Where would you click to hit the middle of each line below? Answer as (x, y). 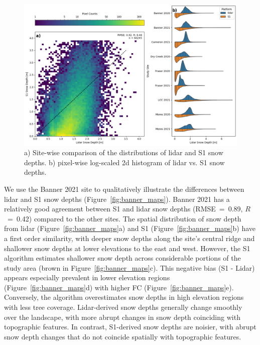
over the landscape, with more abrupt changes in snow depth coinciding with (122, 317)
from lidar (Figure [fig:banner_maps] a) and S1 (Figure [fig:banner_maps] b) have (130, 228)
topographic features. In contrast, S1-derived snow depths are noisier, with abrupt (130, 327)
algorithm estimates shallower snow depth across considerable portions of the (122, 258)
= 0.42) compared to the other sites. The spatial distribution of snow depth (124, 218)
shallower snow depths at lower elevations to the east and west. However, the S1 (127, 248)
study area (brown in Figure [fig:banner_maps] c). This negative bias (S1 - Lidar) (129, 267)
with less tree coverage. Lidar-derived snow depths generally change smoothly (123, 307)
